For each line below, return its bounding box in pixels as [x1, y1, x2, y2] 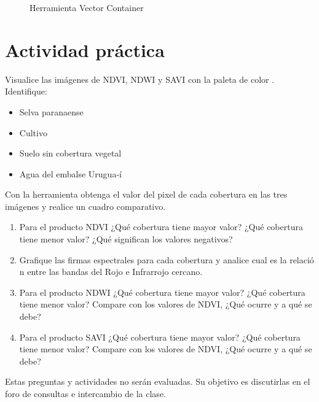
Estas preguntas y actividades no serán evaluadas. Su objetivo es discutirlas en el [5, 375, 310, 388]
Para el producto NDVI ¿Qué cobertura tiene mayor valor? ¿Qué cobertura [19, 220, 303, 233]
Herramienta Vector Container [30, 1, 144, 14]
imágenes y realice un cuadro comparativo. [5, 199, 166, 212]
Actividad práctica [5, 37, 165, 62]
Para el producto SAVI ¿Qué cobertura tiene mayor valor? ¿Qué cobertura [19, 330, 301, 343]
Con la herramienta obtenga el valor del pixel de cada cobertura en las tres [5, 188, 288, 201]
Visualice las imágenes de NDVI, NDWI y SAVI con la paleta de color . [5, 72, 275, 85]
